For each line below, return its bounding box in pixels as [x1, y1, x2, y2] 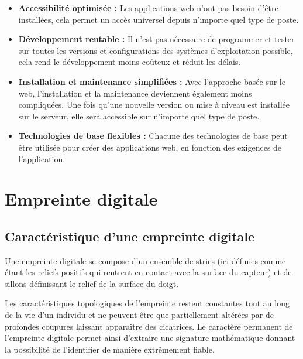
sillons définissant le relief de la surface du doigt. [5, 277, 179, 289]
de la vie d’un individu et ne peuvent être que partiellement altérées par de [5, 309, 274, 321]
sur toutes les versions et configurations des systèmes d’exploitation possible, [18, 44, 293, 56]
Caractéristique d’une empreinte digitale [5, 227, 255, 245]
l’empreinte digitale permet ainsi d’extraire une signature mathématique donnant [5, 331, 295, 344]
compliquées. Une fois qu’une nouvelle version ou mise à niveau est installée [18, 98, 290, 111]
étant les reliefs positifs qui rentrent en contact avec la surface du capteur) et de [5, 266, 292, 278]
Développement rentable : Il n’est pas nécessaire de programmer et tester [18, 33, 295, 45]
